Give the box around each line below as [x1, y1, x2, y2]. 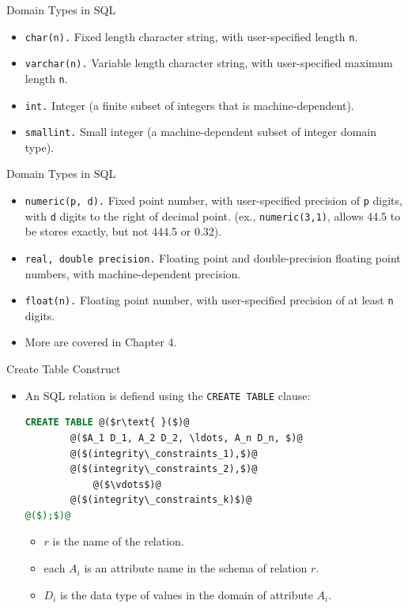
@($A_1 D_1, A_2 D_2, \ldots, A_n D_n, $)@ [70, 432, 303, 444]
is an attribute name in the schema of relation [84, 560, 308, 576]
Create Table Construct [6, 361, 121, 377]
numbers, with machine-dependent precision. [25, 265, 241, 281]
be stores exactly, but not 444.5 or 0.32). [25, 223, 222, 240]
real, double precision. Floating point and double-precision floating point [25, 249, 401, 266]
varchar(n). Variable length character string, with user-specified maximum [25, 55, 393, 71]
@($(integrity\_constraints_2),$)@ [70, 463, 258, 475]
